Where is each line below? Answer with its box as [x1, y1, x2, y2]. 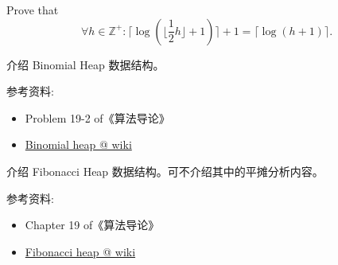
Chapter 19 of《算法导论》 [25, 216, 160, 233]
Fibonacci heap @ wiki [25, 243, 136, 259]
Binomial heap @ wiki [25, 136, 132, 153]
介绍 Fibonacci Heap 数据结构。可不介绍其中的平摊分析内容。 [6, 162, 324, 179]
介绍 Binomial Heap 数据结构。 [6, 56, 165, 72]
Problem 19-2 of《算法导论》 [25, 109, 170, 126]
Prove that [6, 2, 59, 18]
